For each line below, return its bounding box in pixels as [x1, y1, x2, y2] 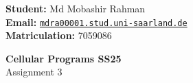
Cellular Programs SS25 [5, 51, 122, 65]
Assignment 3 [5, 64, 63, 79]
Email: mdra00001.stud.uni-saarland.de [5, 14, 188, 29]
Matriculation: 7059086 [5, 28, 112, 43]
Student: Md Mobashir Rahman [5, 1, 146, 15]
